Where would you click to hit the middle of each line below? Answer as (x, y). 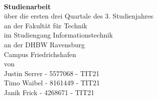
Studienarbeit (27, 6)
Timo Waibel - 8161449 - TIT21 (52, 83)
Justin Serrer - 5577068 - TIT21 (52, 73)
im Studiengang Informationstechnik (58, 35)
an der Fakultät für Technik (46, 25)
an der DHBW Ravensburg (45, 44)
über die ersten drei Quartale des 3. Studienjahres (79, 16)
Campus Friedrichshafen (40, 54)
